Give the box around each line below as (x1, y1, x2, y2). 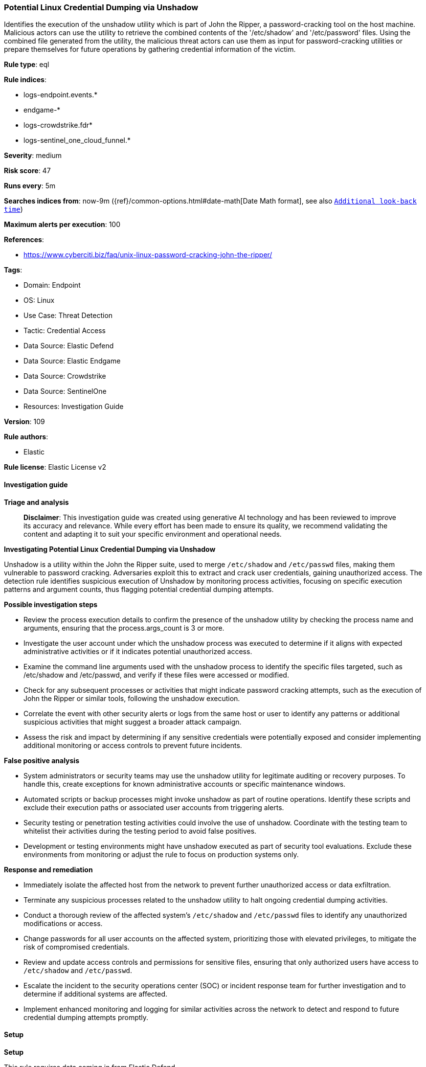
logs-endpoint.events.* (23, 91, 98, 99)
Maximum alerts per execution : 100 (4, 220, 121, 229)
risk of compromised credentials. (23, 942, 130, 951)
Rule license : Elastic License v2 (4, 463, 106, 472)
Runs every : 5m (4, 182, 56, 190)
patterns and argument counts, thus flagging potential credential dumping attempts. (4, 585, 274, 593)
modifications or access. (23, 919, 103, 928)
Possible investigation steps (4, 600, 98, 609)
